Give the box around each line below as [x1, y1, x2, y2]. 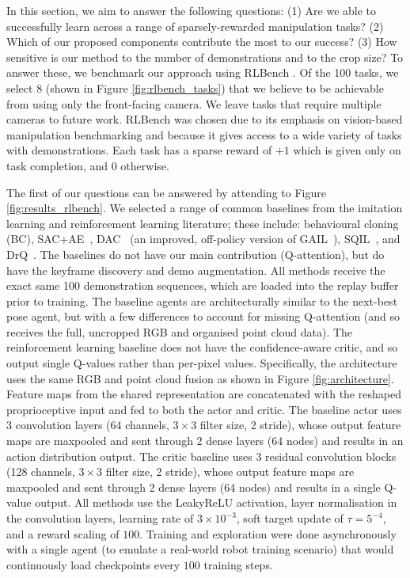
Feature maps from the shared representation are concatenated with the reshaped [6, 386, 401, 402]
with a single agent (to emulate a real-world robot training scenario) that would [6, 541, 394, 557]
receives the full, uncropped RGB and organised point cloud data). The [6, 323, 353, 340]
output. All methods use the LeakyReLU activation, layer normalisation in [35, 494, 397, 511]
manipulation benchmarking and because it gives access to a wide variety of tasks [6, 126, 402, 143]
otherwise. [120, 157, 169, 173]
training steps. [203, 556, 273, 572]
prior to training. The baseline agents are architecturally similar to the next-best [6, 292, 398, 309]
